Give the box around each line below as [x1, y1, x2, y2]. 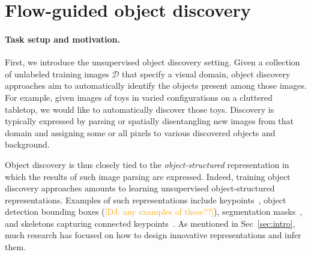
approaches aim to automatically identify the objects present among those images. [5, 79, 307, 92]
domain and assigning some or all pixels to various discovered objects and [5, 126, 276, 139]
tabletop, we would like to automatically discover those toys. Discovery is [5, 103, 274, 115]
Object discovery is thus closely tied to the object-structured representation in [5, 158, 289, 170]
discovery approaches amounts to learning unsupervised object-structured [5, 182, 275, 194]
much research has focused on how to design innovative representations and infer [5, 229, 301, 241]
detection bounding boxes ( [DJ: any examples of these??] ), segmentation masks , [5, 205, 303, 218]
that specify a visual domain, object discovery [122, 67, 291, 80]
